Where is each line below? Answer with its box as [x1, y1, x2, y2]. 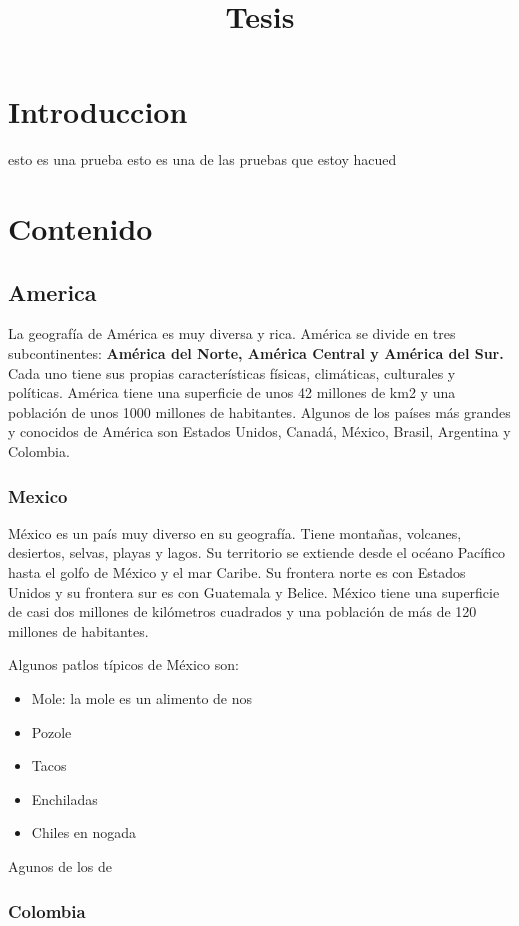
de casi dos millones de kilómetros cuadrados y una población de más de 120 [8, 601, 477, 622]
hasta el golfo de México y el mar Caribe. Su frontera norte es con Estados [8, 562, 466, 583]
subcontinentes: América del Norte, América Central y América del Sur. [8, 343, 504, 364]
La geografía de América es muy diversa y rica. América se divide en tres [8, 323, 456, 344]
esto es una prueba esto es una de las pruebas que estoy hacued [8, 149, 397, 170]
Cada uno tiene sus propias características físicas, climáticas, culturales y [8, 362, 456, 383]
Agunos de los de [8, 855, 112, 876]
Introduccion [8, 91, 188, 132]
